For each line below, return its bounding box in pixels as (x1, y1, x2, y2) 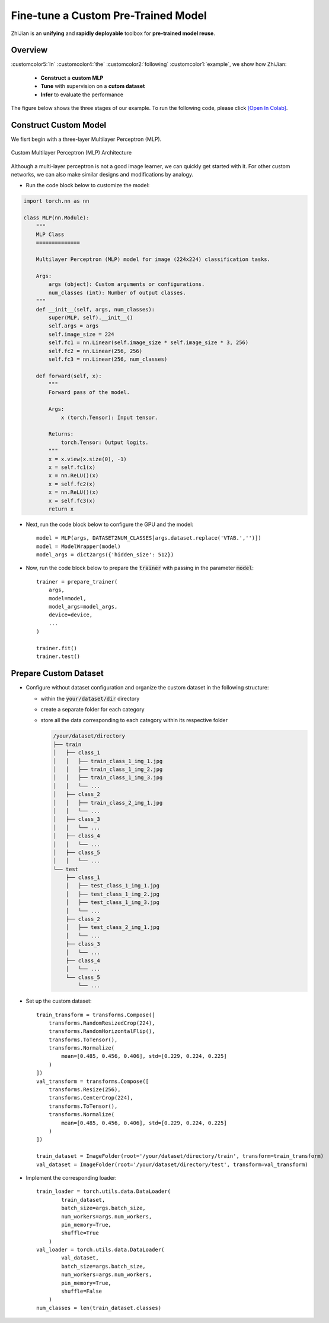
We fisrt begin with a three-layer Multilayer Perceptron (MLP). (11, 136, 162, 143)
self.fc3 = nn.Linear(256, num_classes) (48, 355, 168, 363)
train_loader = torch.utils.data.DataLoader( (36, 1188, 171, 1195)
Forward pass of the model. (48, 389, 130, 396)
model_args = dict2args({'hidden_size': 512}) (36, 552, 174, 558)
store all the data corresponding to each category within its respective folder (40, 717, 228, 724)
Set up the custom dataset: (25, 997, 92, 1004)
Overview (11, 45, 48, 55)
